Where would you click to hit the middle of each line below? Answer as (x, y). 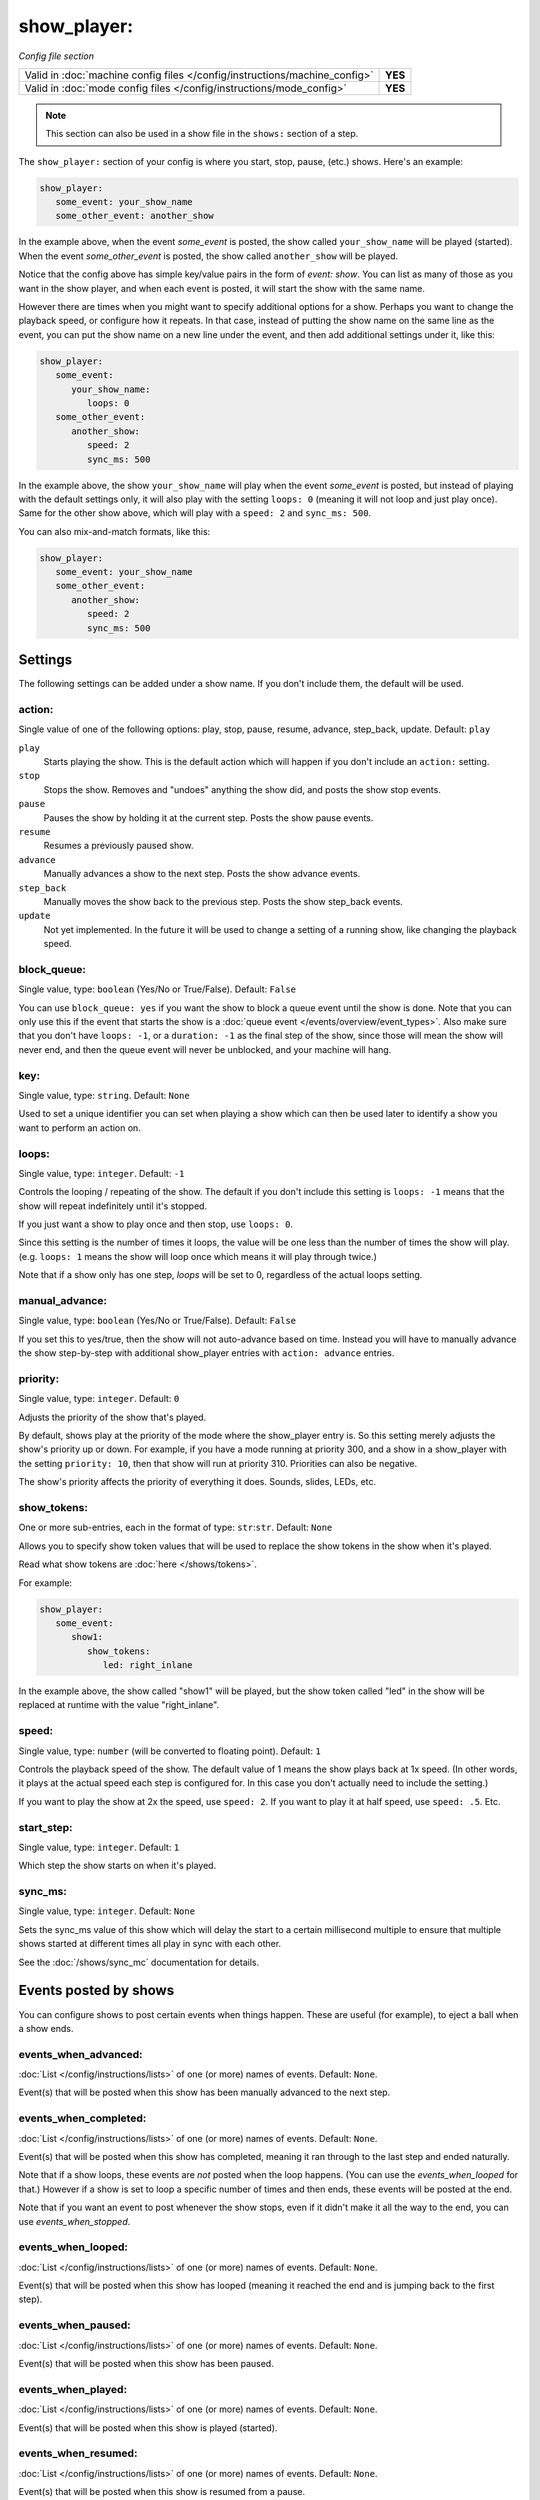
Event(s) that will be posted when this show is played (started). (148, 2427)
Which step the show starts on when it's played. (117, 1866)
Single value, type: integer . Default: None (106, 1911)
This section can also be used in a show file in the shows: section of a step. (202, 134)
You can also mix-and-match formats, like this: (114, 531)
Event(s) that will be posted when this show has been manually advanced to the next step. (204, 2092)
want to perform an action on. (80, 1127)
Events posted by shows (96, 1990)
